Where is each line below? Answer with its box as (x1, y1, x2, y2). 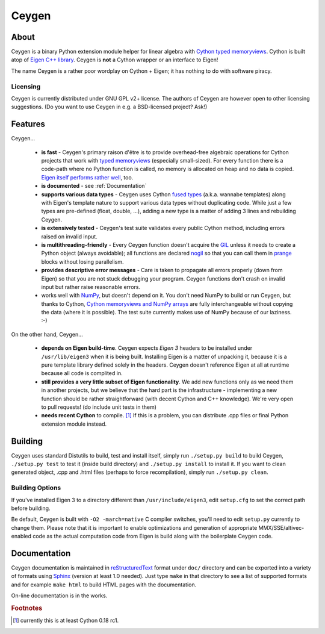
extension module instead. (41, 420, 107, 427)
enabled (11, 533, 31, 540)
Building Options (11, 483, 61, 492)
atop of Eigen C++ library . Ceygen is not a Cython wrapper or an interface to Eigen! (11, 56, 218, 63)
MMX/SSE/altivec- (258, 524, 305, 531)
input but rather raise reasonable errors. (41, 283, 141, 290)
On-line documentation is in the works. (11, 592, 108, 599)
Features (11, 119, 45, 129)
